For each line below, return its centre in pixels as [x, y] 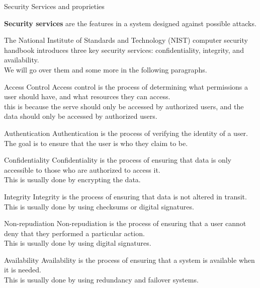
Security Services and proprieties [54, 6]
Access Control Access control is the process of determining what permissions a [126, 86]
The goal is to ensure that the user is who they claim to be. [96, 143]
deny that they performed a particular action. [74, 233]
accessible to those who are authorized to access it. [82, 169]
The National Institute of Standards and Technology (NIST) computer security [126, 40]
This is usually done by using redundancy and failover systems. [101, 280]
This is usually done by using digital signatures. [78, 243]
